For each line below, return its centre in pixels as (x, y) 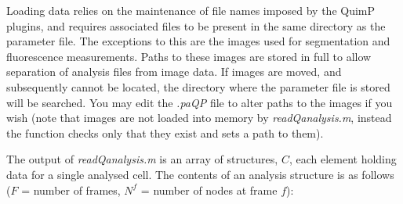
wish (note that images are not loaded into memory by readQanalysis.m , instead (199, 118)
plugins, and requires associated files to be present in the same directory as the (196, 25)
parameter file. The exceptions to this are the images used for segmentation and (198, 41)
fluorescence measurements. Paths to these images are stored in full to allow (189, 56)
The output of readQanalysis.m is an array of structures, (142, 159)
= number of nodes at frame (209, 190)
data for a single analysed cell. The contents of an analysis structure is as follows (200, 174)
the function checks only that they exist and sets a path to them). (165, 132)
